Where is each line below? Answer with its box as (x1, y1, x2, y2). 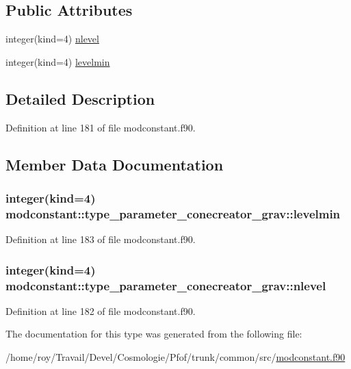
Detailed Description (5, 88, 155, 109)
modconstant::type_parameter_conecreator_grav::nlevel (5, 277, 326, 294)
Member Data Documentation (5, 153, 224, 175)
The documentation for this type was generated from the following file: (5, 327, 302, 341)
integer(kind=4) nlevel (5, 31, 99, 46)
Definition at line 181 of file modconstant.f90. (5, 120, 196, 134)
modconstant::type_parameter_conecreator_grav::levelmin (5, 205, 341, 222)
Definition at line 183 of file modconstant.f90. (5, 232, 196, 246)
